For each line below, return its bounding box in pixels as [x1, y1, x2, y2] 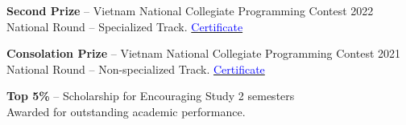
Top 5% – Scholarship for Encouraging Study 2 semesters [6, 87, 295, 104]
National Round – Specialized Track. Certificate [6, 18, 243, 34]
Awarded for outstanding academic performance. [6, 103, 246, 119]
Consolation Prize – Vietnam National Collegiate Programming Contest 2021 [6, 45, 401, 62]
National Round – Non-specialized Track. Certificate [6, 60, 265, 77]
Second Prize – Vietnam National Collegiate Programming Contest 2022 [6, 2, 374, 18]
